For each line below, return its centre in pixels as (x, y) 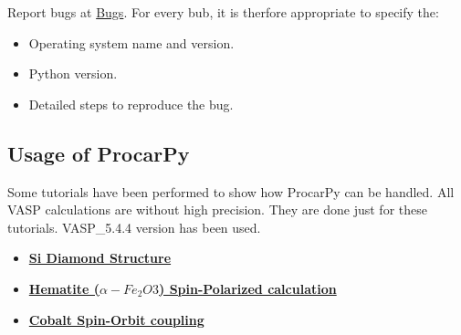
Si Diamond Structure (100, 258)
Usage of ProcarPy (99, 153)
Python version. (73, 73)
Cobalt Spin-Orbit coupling (116, 319)
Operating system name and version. (131, 42)
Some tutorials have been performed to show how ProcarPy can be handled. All (231, 191)
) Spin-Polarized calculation (248, 288)
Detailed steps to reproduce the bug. (131, 104)
